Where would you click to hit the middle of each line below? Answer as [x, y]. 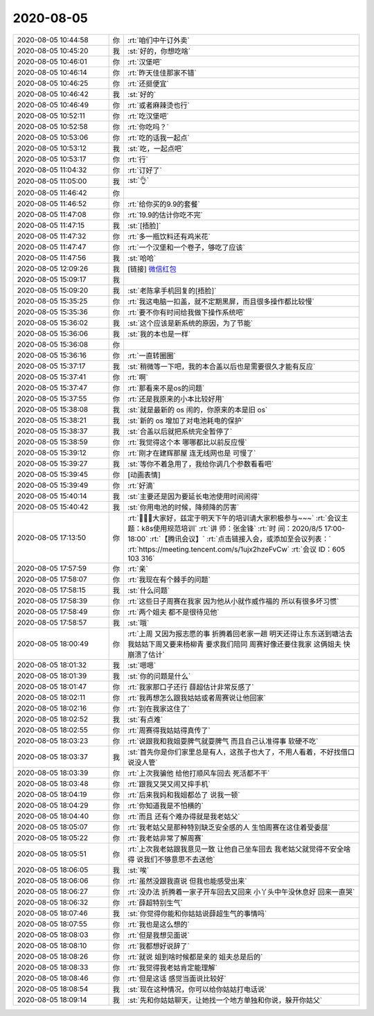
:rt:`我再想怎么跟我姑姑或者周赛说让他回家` [197, 698]
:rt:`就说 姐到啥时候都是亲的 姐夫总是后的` [195, 956]
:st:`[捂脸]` [144, 225]
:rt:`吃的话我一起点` [159, 137]
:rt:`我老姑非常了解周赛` [166, 838]
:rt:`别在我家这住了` [159, 708]
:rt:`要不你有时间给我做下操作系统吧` [186, 312]
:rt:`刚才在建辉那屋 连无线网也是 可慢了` [192, 453]
